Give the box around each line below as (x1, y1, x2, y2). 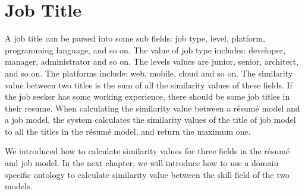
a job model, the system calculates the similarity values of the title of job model (5, 113, 296, 126)
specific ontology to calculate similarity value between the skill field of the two (5, 168, 290, 180)
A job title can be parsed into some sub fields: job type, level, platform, (5, 32, 265, 44)
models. (5, 180, 33, 192)
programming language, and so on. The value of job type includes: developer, (5, 43, 286, 56)
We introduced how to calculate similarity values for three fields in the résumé (5, 145, 290, 157)
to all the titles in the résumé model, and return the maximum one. (5, 125, 251, 137)
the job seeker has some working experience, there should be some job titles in (5, 90, 290, 103)
